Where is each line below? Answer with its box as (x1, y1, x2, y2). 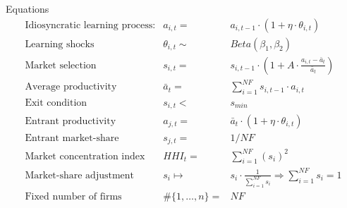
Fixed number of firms (25, 191, 122, 202)
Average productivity (25, 82, 117, 92)
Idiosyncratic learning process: (25, 20, 156, 30)
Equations (6, 1, 49, 16)
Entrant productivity (25, 116, 116, 126)
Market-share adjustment (25, 170, 135, 181)
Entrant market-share (25, 133, 119, 143)
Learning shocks (25, 39, 95, 49)
